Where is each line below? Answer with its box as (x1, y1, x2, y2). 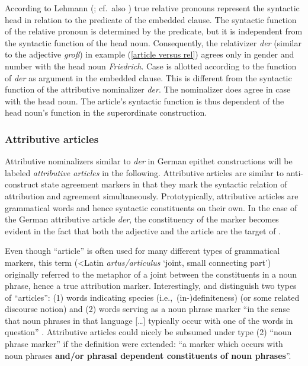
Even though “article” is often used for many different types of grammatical (5, 244, 280, 257)
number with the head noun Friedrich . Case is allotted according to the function (5, 59, 297, 72)
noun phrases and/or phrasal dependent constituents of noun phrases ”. (5, 349, 291, 361)
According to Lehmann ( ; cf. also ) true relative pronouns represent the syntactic (5, 2, 300, 14)
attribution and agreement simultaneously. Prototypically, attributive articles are (5, 189, 299, 202)
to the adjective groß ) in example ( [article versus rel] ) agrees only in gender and (5, 48, 294, 61)
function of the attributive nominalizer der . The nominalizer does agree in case (5, 83, 291, 96)
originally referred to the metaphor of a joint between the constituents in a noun (5, 268, 297, 280)
